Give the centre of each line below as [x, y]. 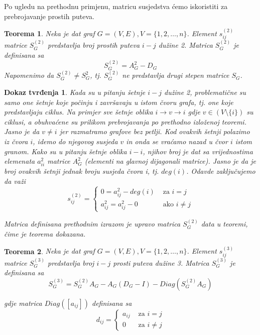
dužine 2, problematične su [205, 92]
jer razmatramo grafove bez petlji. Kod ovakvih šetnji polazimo [155, 131]
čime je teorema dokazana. [45, 234]
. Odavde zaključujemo [221, 171]
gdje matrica [23, 303]
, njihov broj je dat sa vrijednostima [198, 151]
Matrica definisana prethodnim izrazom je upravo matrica [92, 224]
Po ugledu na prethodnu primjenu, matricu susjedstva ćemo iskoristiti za [116, 6]
